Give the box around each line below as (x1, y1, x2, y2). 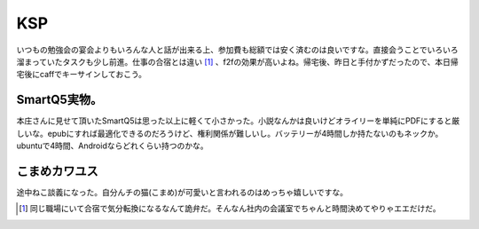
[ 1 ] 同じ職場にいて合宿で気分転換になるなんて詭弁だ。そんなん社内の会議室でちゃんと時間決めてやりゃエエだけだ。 (19, 203, 441, 214)
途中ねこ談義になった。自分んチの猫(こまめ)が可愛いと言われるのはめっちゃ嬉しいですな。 (16, 186, 349, 197)
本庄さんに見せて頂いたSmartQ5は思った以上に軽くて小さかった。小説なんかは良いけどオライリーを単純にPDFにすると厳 (16, 115, 460, 126)
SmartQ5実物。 (16, 92, 103, 107)
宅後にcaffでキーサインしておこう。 (16, 69, 146, 80)
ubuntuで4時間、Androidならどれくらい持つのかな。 (16, 140, 208, 151)
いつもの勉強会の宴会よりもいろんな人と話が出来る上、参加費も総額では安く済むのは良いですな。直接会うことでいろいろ (16, 44, 459, 55)
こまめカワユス (16, 163, 98, 178)
